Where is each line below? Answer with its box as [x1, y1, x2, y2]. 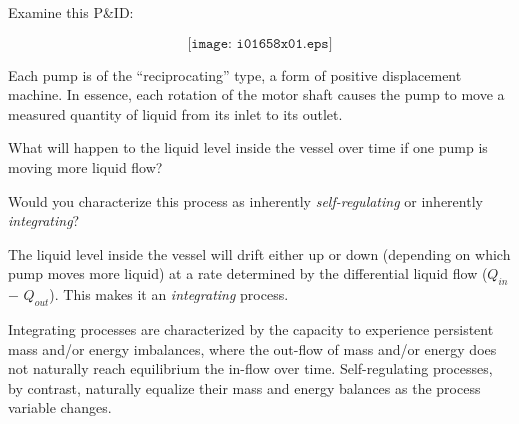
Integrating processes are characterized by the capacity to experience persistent [8, 318, 494, 339]
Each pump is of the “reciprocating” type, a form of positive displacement [8, 64, 462, 85]
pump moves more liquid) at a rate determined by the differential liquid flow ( [8, 263, 488, 284]
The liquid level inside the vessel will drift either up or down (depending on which [8, 243, 511, 264]
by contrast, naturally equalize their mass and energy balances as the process [8, 377, 481, 398]
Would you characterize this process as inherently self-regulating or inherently [8, 190, 483, 211]
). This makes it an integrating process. [49, 284, 289, 305]
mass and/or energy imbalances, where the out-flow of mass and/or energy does [8, 338, 497, 359]
